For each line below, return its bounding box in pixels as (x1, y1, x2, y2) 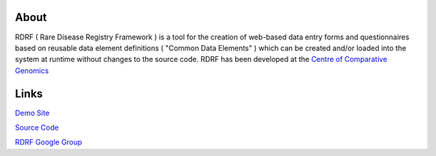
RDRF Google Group (15, 138, 82, 147)
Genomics (15, 65, 49, 76)
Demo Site (15, 108, 50, 117)
